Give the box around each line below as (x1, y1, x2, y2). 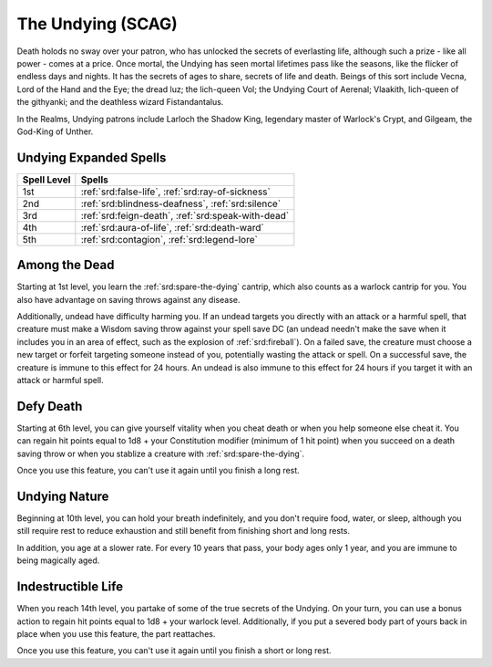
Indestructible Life (16, 579, 123, 595)
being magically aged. (16, 555, 100, 566)
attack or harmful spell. (16, 375, 104, 386)
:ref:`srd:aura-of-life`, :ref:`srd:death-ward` (80, 221, 264, 234)
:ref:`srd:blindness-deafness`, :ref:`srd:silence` (80, 197, 282, 210)
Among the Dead (16, 257, 115, 273)
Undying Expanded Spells (16, 150, 167, 165)
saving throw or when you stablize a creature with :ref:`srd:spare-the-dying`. (16, 448, 305, 459)
